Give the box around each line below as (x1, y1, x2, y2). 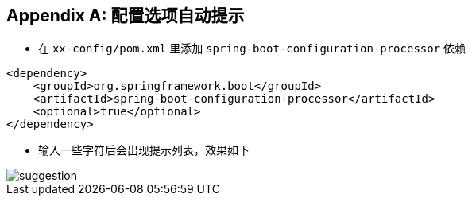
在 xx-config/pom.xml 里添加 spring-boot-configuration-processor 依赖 (38, 41, 466, 56)
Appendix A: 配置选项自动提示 (6, 6, 245, 25)
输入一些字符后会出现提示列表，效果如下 (38, 143, 250, 157)
